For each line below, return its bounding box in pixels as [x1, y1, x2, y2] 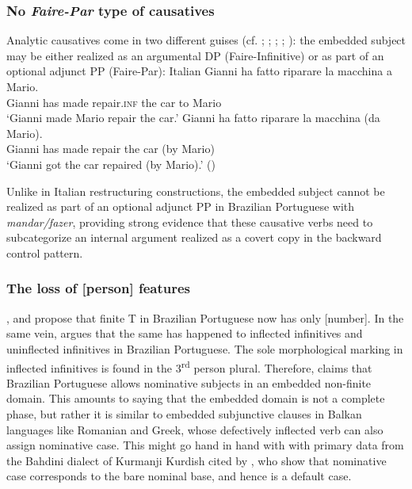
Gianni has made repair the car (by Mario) [6, 140, 215, 157]
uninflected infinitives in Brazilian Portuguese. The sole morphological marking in [6, 340, 403, 357]
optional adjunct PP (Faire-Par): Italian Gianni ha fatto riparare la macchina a [6, 63, 392, 79]
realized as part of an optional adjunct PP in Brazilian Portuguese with [6, 198, 355, 215]
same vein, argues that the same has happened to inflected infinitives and [6, 325, 363, 342]
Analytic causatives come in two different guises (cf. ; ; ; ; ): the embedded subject [6, 32, 406, 48]
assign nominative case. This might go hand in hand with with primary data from [6, 437, 404, 453]
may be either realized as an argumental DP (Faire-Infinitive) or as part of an [6, 47, 384, 63]
